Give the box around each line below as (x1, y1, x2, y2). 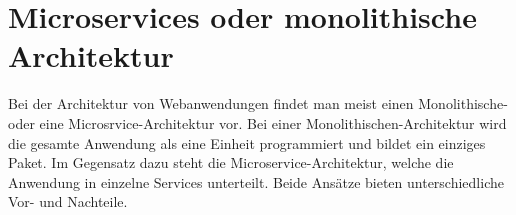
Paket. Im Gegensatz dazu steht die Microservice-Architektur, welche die (8, 152, 454, 173)
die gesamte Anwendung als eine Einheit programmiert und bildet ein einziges (8, 132, 486, 153)
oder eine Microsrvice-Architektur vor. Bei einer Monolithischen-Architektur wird (8, 112, 507, 133)
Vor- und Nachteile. (8, 191, 128, 212)
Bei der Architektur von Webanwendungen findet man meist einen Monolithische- (8, 93, 508, 114)
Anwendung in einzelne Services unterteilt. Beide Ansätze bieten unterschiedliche (8, 171, 504, 192)
